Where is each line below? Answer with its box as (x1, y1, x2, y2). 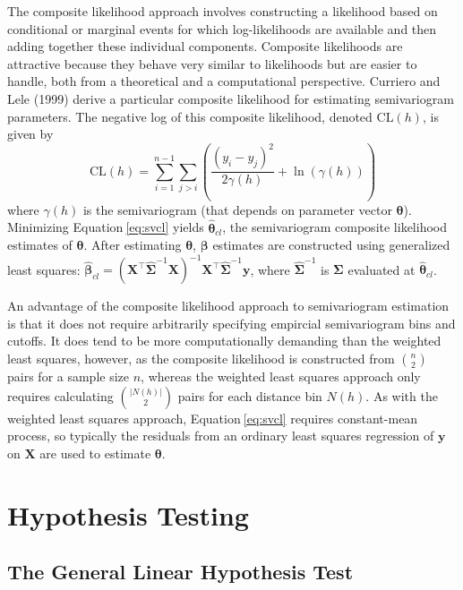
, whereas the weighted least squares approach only (141, 366, 421, 385)
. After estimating (83, 235, 182, 254)
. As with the (365, 386, 438, 405)
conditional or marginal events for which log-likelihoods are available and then (7, 19, 437, 38)
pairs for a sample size (7, 366, 130, 385)
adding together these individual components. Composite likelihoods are (7, 37, 403, 56)
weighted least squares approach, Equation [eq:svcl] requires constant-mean (7, 408, 418, 427)
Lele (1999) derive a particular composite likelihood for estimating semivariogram (7, 89, 454, 107)
